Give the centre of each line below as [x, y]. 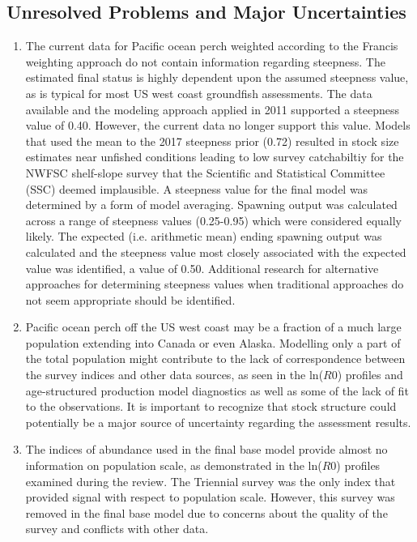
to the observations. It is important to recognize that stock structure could [211, 406]
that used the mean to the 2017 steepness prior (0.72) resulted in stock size [212, 141]
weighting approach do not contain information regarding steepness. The [205, 61]
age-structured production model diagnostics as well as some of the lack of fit [217, 390]
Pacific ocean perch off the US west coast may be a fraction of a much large [213, 327]
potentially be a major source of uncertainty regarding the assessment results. [218, 422]
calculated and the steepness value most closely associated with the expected [216, 252]
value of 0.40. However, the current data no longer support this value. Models [218, 125]
